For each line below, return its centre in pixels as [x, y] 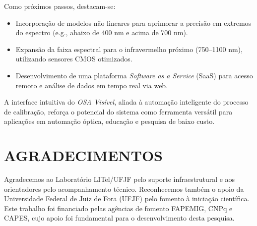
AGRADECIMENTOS [84, 155]
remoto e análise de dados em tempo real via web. [92, 85]
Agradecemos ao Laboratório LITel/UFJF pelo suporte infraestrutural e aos [120, 179]
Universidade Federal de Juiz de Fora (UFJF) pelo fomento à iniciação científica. [127, 198]
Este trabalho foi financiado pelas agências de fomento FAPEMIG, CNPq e [118, 208]
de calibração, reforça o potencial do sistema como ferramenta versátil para [118, 111]
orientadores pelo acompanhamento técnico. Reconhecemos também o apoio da [124, 189]
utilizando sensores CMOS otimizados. [74, 59]
